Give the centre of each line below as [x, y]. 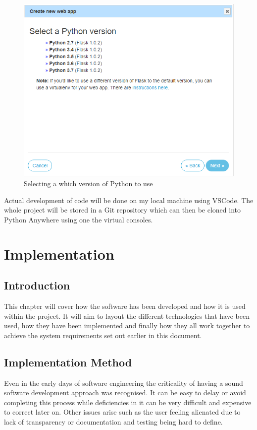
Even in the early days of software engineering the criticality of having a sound [124, 383]
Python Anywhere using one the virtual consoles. [78, 219]
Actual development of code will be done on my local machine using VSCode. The [129, 200]
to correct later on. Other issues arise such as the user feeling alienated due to [122, 412]
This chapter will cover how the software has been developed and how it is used [125, 306]
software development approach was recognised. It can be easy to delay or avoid [125, 393]
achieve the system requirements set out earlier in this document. [103, 335]
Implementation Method [68, 362]
